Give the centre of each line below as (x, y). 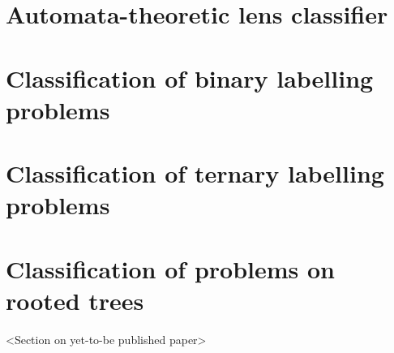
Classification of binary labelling (190, 77)
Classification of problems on (170, 268)
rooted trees (75, 300)
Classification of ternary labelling (195, 173)
